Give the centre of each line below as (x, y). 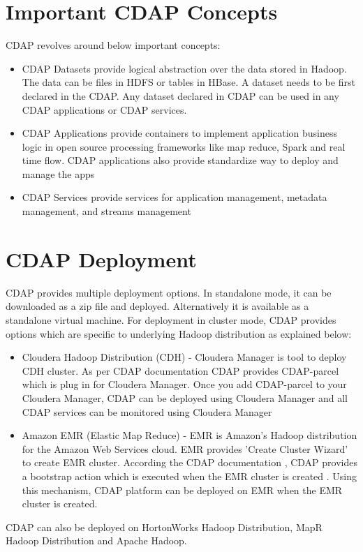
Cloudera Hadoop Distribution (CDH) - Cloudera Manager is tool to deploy (184, 357)
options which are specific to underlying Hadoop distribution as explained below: (179, 333)
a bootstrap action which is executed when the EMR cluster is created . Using (189, 476)
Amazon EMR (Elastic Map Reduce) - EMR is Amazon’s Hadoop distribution (190, 435)
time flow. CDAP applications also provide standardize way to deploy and (180, 160)
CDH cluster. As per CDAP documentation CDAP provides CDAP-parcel (180, 370)
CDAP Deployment (101, 259)
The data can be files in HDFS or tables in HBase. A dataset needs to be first (188, 82)
